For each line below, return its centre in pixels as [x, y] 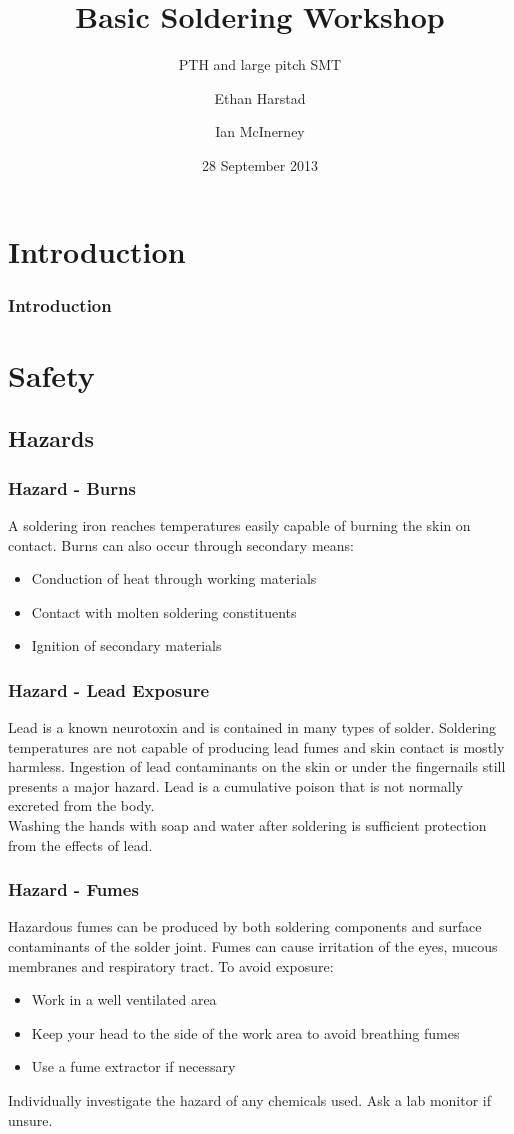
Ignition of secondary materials [126, 645]
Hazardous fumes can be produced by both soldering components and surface [245, 926]
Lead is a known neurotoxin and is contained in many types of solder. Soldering [252, 727]
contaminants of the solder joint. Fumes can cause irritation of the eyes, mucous [253, 946]
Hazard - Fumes [73, 889]
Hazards [51, 438]
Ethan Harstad [260, 97]
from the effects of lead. [80, 844]
